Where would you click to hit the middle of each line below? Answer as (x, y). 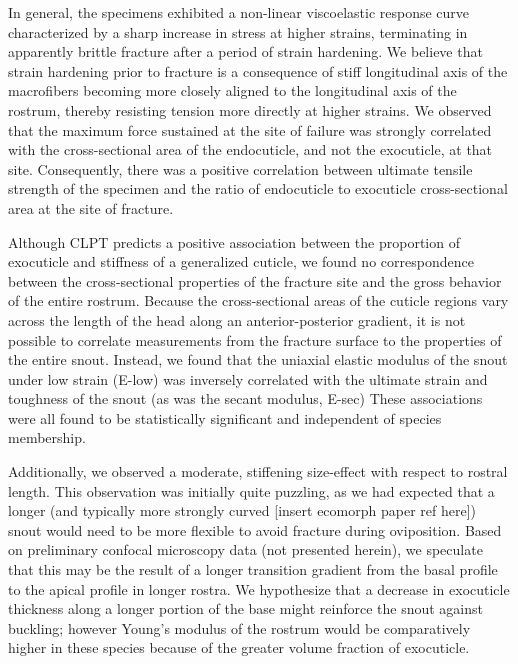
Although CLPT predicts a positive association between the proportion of (234, 241)
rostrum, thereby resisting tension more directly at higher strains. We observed (250, 109)
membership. (47, 437)
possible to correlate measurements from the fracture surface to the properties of (255, 339)
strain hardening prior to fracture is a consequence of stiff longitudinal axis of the (258, 70)
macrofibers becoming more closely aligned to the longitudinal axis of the (232, 90)
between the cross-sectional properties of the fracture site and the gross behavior (255, 280)
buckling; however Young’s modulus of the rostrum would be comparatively (239, 627)
